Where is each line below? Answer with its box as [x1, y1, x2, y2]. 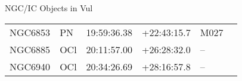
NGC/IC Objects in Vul [5, 2, 93, 14]
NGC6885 [10, 42, 51, 56]
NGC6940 [10, 59, 51, 73]
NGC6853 [10, 25, 51, 39]
